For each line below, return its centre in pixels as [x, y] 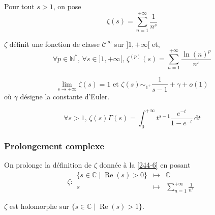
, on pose [67, 6]
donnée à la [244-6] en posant [145, 165]
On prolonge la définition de [48, 165]
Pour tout [19, 6]
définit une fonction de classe [54, 44]
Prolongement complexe [54, 145]
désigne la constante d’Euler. [65, 97]
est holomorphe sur [39, 206]
